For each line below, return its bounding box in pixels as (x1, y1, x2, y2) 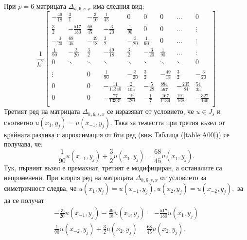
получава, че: (4, 139, 43, 149)
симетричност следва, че (4, 183, 77, 193)
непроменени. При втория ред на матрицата (4, 172, 133, 182)
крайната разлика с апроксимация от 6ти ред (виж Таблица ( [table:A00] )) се (4, 129, 230, 139)
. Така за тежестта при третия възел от (110, 117, 225, 127)
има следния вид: (93, 1, 144, 11)
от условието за (160, 172, 206, 182)
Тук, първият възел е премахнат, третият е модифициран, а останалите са (4, 163, 222, 173)
